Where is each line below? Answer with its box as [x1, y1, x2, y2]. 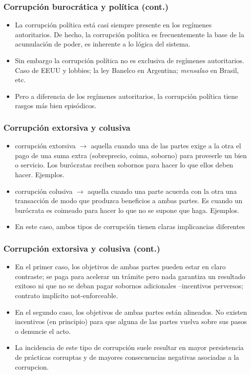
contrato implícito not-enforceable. [15, 290, 118, 300]
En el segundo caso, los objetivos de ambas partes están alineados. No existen [15, 306, 247, 317]
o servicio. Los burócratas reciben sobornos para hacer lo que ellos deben [15, 160, 233, 170]
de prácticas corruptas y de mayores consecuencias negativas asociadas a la [15, 352, 239, 362]
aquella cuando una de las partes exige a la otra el [91, 141, 241, 151]
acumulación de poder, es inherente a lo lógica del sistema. [15, 39, 190, 49]
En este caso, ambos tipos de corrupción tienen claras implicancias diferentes [15, 221, 245, 232]
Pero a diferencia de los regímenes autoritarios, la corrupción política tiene [15, 91, 238, 101]
